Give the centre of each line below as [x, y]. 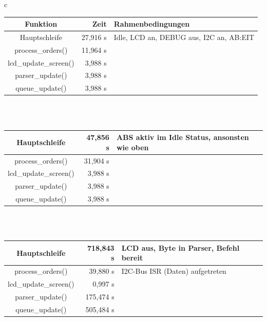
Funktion [41, 24]
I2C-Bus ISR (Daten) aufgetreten [174, 271]
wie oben [132, 147]
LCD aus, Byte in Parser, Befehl [180, 247]
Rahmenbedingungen [152, 24]
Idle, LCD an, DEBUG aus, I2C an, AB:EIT [184, 37]
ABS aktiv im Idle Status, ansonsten [183, 137]
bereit [132, 258]
